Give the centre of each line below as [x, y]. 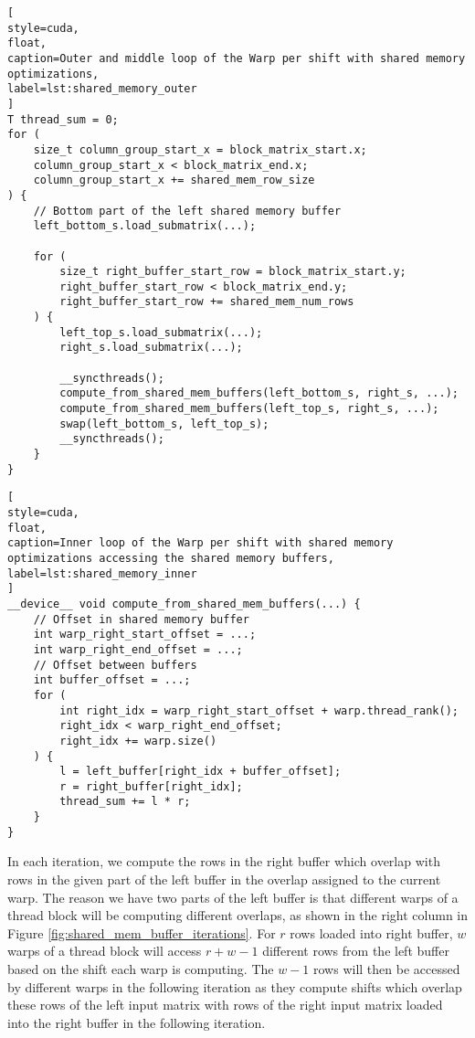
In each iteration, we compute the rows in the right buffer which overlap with [224, 861]
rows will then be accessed [387, 969]
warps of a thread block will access [105, 951]
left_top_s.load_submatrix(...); [161, 332]
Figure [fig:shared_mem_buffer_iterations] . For [142, 932]
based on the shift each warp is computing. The [141, 969]
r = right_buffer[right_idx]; [151, 786]
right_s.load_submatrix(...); [151, 348]
